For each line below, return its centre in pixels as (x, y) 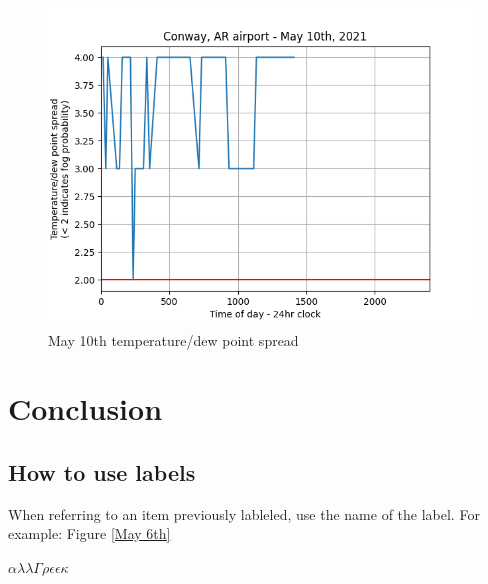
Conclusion (85, 408)
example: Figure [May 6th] (89, 533)
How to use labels (102, 471)
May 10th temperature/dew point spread (173, 339)
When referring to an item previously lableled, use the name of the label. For (244, 513)
